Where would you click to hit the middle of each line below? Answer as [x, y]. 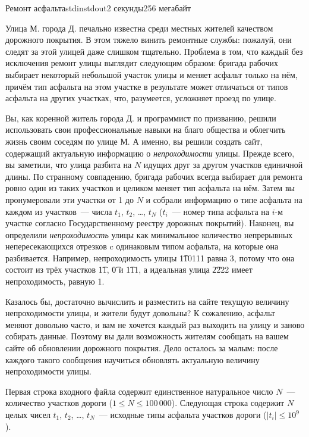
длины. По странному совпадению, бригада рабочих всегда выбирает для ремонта [154, 176]
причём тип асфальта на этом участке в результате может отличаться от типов [147, 86]
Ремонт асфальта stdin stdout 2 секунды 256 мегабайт [98, 8]
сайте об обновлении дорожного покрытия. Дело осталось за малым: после [142, 348]
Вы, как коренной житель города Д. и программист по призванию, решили [141, 118]
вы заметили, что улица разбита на [69, 165]
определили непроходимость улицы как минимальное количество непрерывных [149, 234]
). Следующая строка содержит [228, 403]
